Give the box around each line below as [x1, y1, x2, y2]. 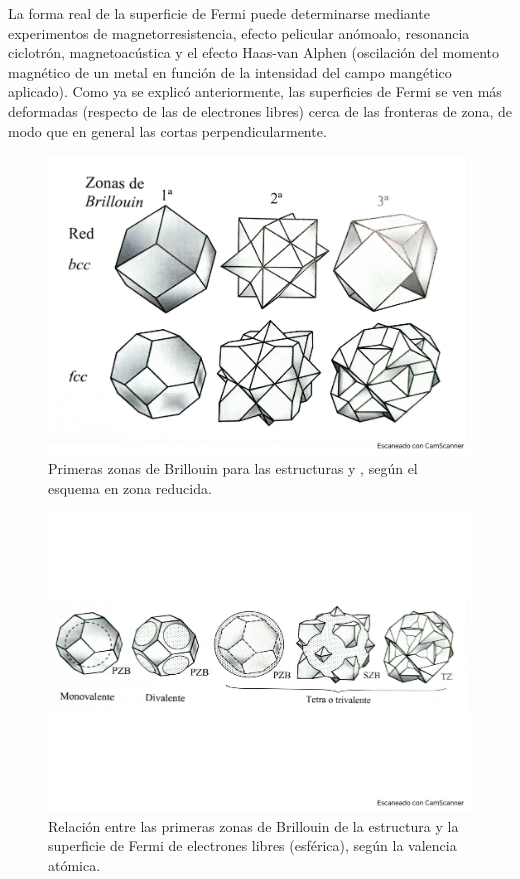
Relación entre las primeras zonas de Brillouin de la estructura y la [48, 815, 459, 836]
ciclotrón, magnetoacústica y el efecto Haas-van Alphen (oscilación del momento [8, 42, 499, 63]
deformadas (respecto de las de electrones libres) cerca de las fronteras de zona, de [8, 100, 512, 121]
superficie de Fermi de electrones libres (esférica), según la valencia [48, 835, 457, 856]
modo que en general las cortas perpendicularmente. [8, 120, 327, 141]
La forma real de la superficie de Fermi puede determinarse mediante [8, 3, 430, 23]
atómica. [48, 855, 101, 876]
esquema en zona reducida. [48, 478, 212, 498]
